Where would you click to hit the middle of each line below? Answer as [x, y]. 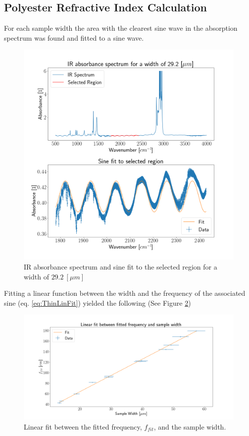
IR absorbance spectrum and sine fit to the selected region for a [121, 266]
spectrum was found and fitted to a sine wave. [74, 37]
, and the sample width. [190, 426]
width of [36, 276]
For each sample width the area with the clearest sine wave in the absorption [121, 28]
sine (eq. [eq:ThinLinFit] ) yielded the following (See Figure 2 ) [98, 302]
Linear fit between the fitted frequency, [83, 426]
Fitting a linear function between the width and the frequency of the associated [125, 293]
